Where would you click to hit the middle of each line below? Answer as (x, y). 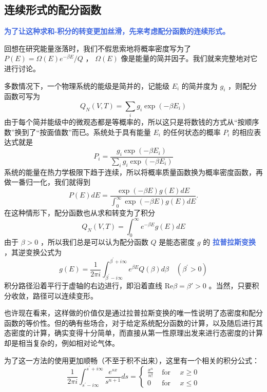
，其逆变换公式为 (33, 252)
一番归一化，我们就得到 (51, 182)
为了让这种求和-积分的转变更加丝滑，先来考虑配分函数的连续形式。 (117, 31)
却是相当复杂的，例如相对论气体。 (62, 343)
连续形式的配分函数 (53, 9)
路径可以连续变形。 (65, 295)
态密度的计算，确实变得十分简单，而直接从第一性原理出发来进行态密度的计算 (133, 333)
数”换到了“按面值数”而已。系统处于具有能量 (78, 132)
